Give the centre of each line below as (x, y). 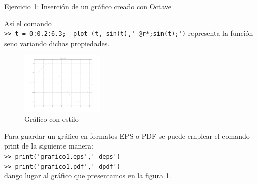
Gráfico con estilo (52, 119)
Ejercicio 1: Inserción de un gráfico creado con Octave (88, 6)
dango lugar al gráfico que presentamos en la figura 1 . (88, 176)
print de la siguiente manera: (49, 146)
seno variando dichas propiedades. (57, 43)
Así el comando (28, 23)
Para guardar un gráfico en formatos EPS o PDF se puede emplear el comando (127, 136)
